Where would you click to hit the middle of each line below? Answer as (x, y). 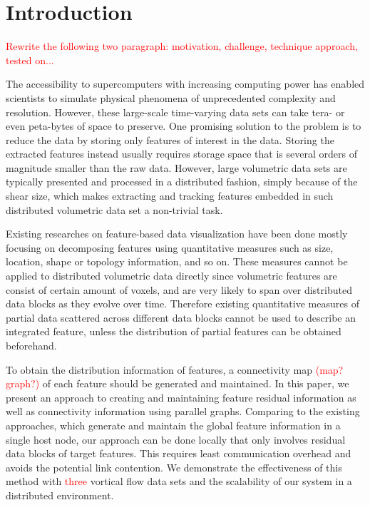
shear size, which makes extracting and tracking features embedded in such (170, 196)
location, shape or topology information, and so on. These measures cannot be (177, 261)
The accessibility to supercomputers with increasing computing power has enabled (185, 84)
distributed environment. (60, 495)
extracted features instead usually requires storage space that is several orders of (181, 154)
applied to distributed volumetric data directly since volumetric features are (171, 276)
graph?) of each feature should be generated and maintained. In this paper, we (178, 383)
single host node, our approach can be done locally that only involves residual (176, 439)
